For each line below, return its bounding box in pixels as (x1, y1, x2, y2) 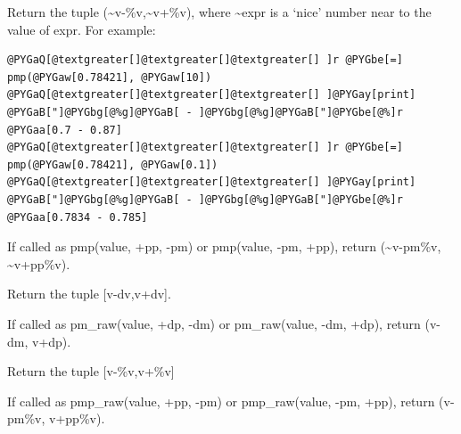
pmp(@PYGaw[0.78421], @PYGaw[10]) (7, 70, 212, 84)
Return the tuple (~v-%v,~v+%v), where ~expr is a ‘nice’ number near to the (7, 3, 432, 20)
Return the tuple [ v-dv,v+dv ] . (7, 284, 171, 303)
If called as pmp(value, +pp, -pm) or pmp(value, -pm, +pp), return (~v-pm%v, (7, 237, 441, 256)
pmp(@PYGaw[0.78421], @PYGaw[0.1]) (7, 158, 218, 171)
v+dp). (31, 332, 71, 350)
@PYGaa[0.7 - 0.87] (7, 123, 122, 136)
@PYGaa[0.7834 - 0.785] (7, 210, 148, 224)
